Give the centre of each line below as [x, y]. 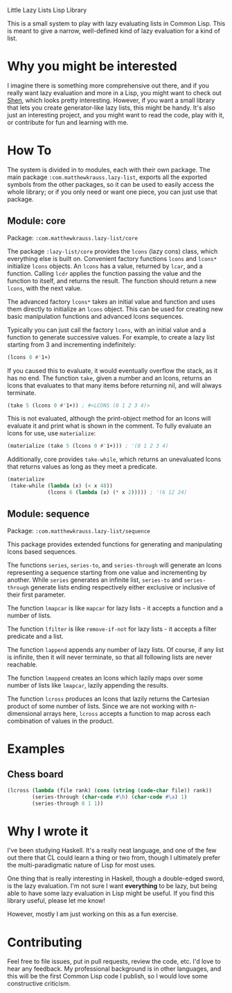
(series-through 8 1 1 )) [68, 803]
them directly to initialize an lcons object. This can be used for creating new [115, 309]
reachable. [23, 664]
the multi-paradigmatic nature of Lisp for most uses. [81, 865]
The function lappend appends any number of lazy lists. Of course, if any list [116, 649]
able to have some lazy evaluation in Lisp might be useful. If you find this [111, 893]
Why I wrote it [48, 831]
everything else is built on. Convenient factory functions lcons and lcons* [112, 258]
